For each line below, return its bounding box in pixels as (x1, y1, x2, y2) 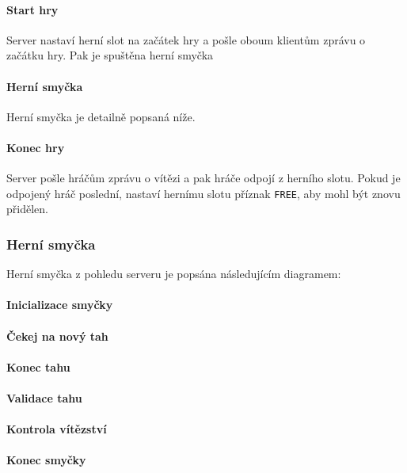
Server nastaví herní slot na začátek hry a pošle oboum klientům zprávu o (6, 31, 366, 48)
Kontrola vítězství (6, 421, 107, 437)
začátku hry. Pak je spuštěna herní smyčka (6, 47, 214, 63)
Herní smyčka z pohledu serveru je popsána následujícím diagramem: (6, 265, 341, 282)
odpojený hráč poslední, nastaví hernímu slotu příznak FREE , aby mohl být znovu (6, 185, 401, 201)
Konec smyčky (6, 452, 86, 468)
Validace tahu (6, 389, 82, 406)
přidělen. (6, 200, 48, 217)
